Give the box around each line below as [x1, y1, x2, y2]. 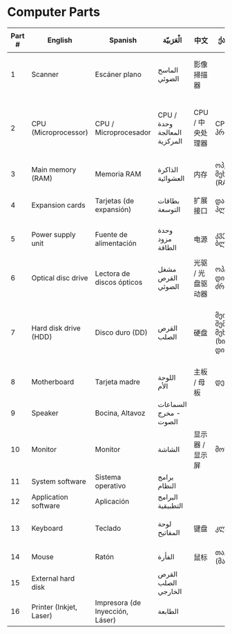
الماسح [157, 65, 179, 75]
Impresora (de [95, 597, 142, 607]
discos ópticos [95, 277, 143, 287]
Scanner [31, 69, 59, 79]
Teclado [95, 523, 122, 533]
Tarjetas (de [95, 195, 135, 205]
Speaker [31, 408, 59, 418]
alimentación [95, 238, 137, 248]
